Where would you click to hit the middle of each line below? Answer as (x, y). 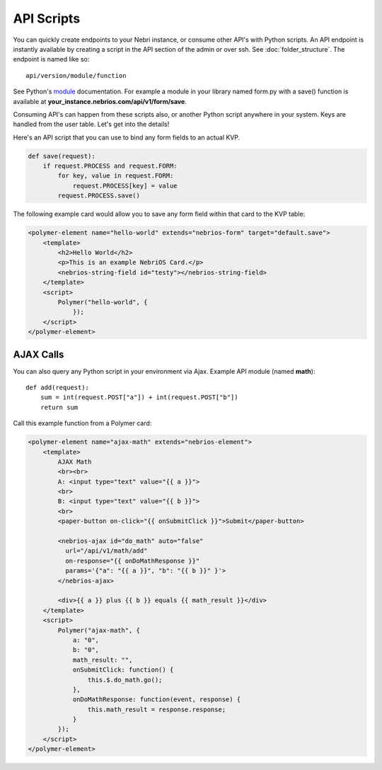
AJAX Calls (39, 354)
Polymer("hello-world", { (103, 302)
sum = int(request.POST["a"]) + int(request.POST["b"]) (139, 397)
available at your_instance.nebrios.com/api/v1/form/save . (100, 101)
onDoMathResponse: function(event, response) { (157, 700)
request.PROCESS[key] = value (125, 185)
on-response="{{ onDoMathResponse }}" (132, 561)
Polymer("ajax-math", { (99, 630)
